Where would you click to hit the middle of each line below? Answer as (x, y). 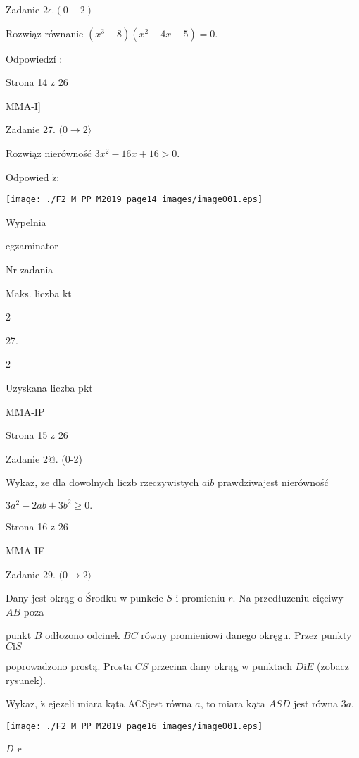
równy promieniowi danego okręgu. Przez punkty (246, 635)
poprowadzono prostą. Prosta (69, 666)
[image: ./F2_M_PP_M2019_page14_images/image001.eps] (134, 200)
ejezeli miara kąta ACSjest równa (120, 703)
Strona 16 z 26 (37, 527)
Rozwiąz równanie (45, 33)
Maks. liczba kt (39, 293)
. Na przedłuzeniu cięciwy (288, 598)
